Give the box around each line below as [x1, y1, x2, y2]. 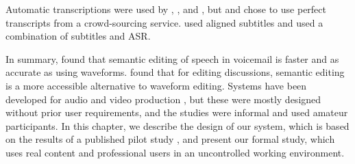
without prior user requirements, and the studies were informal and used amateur [5, 105, 348, 120]
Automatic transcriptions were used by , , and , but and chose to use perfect [5, 2, 327, 16]
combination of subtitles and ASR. [5, 29, 151, 43]
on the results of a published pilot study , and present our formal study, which [5, 132, 335, 146]
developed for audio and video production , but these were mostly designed [5, 92, 321, 106]
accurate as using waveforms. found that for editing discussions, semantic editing [5, 65, 345, 79]
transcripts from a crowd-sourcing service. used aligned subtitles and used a [5, 15, 323, 29]
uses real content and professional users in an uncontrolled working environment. [5, 145, 345, 159]
